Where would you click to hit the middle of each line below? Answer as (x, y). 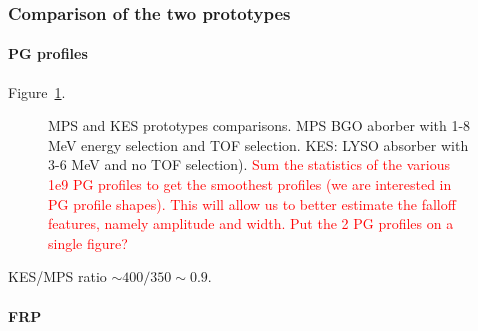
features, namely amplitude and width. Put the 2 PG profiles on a (251, 223)
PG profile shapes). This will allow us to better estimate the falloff (252, 203)
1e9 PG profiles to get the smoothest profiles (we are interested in (250, 184)
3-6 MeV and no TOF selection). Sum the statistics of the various (249, 164)
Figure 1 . (37, 91)
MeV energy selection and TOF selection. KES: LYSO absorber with (258, 144)
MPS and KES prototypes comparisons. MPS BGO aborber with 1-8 (259, 125)
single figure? (88, 242)
